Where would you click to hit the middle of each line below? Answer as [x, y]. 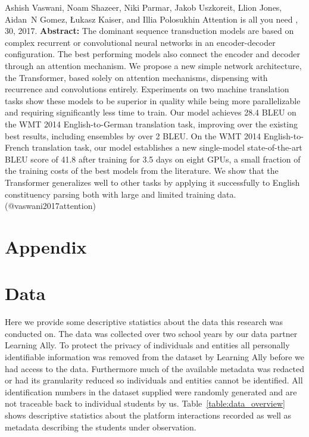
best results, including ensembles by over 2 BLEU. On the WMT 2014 [133, 135]
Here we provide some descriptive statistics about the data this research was [144, 322]
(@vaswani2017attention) [50, 206]
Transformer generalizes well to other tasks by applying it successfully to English [152, 182]
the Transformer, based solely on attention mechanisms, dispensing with [136, 77]
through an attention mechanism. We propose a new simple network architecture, [153, 65]
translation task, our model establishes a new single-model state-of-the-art [167, 147]
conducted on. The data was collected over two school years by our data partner [151, 333]
